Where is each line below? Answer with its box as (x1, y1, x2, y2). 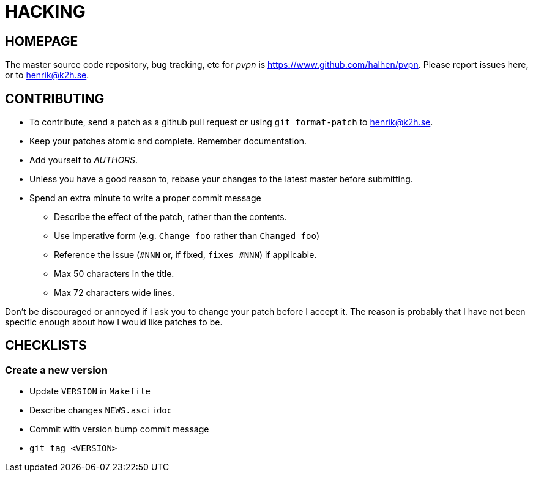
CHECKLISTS (5, 338, 87, 353)
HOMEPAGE (5, 33, 78, 49)
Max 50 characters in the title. (54, 268, 174, 279)
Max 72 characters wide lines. (54, 287, 175, 298)
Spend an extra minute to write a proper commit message (29, 193, 261, 204)
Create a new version (5, 363, 108, 376)
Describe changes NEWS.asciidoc (29, 405, 173, 416)
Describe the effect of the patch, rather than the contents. (54, 212, 287, 223)
